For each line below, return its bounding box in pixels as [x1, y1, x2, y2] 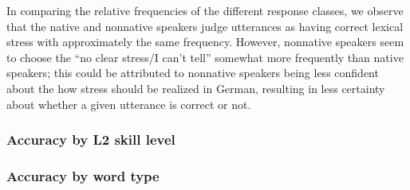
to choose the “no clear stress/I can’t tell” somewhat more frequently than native [6, 48, 404, 65]
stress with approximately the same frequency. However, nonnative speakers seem [6, 33, 404, 50]
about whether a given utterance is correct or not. [6, 95, 251, 112]
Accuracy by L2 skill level [6, 130, 175, 149]
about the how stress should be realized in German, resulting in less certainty [6, 79, 385, 96]
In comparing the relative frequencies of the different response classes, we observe [6, 2, 404, 18]
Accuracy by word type [6, 165, 160, 185]
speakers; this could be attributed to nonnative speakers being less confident [6, 64, 379, 81]
